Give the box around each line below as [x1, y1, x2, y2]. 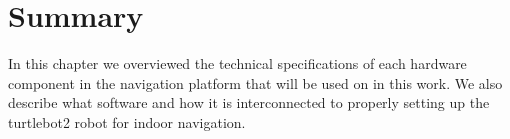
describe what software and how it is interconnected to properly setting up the [8, 92, 490, 113]
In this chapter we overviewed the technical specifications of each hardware [8, 53, 467, 74]
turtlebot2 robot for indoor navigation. [8, 111, 246, 132]
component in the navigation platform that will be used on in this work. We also [8, 72, 503, 93]
